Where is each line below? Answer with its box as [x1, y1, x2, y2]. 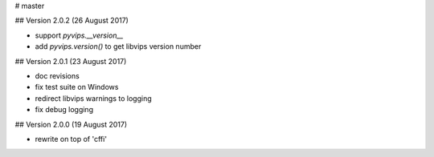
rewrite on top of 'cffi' [35, 134, 108, 143]
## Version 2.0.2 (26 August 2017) [14, 16, 129, 26]
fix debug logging [35, 105, 94, 115]
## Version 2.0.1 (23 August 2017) [14, 56, 127, 66]
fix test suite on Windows [35, 83, 119, 92]
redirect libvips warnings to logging [35, 93, 152, 103]
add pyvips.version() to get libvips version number [35, 42, 202, 51]
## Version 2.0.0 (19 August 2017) [14, 119, 128, 129]
